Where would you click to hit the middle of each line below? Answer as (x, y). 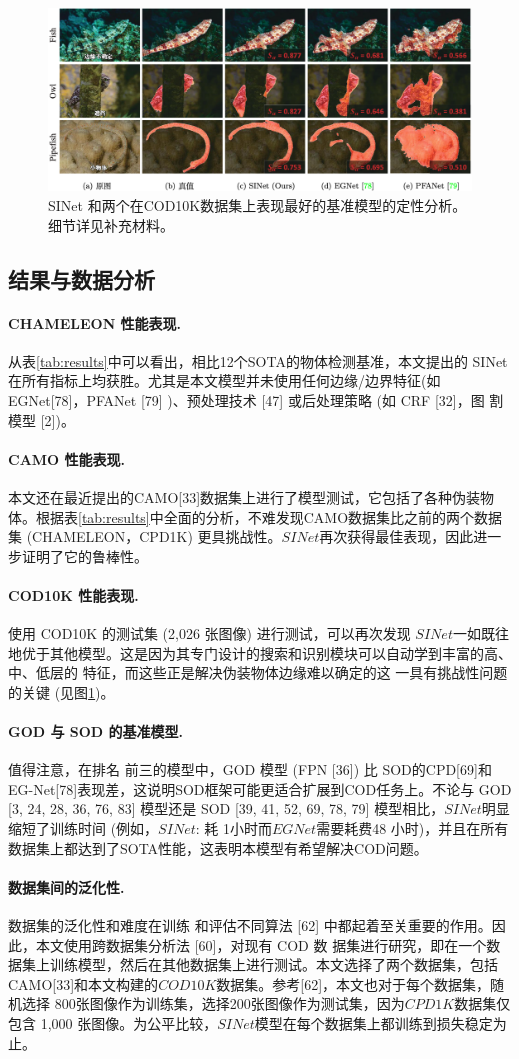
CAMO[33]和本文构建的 (83, 983)
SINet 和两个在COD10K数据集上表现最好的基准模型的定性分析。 (257, 205)
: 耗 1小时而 (233, 828)
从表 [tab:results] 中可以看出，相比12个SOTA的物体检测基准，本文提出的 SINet (258, 360)
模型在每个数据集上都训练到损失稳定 (373, 1023)
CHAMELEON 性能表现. (95, 322)
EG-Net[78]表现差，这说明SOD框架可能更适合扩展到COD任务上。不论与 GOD (260, 788)
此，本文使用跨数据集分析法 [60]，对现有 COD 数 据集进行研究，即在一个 (247, 944)
